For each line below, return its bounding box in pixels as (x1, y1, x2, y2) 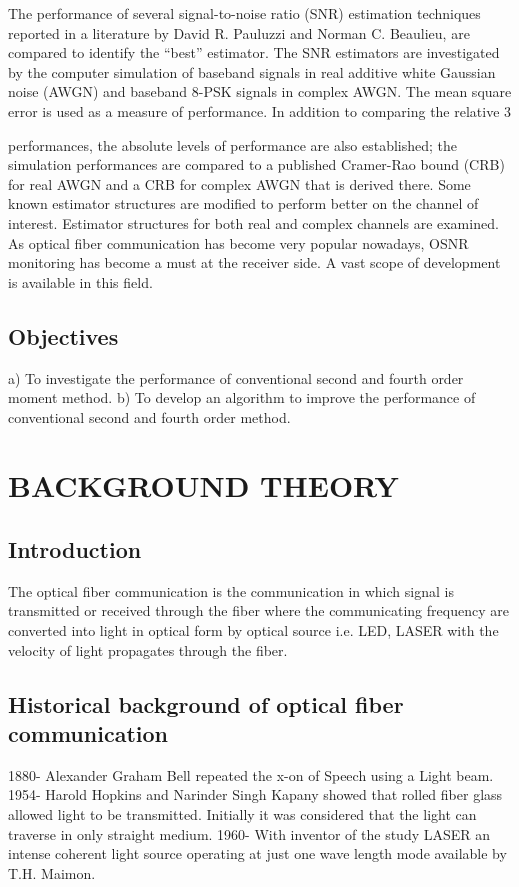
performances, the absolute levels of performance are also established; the (8, 134, 458, 155)
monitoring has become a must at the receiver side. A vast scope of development (8, 252, 501, 273)
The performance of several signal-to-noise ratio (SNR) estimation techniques (8, 3, 481, 23)
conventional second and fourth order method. (8, 406, 291, 427)
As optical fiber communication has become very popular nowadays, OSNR (8, 232, 469, 253)
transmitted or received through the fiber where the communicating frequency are (8, 600, 509, 621)
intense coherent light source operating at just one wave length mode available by (8, 843, 507, 864)
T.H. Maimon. (8, 862, 96, 883)
